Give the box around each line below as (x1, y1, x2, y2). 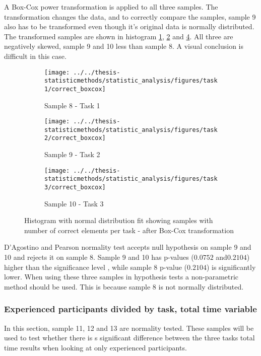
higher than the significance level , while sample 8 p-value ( (4, 261, 187, 272)
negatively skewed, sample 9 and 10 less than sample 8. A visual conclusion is (4, 41, 244, 51)
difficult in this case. (4, 50, 67, 61)
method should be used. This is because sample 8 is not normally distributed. (4, 281, 244, 292)
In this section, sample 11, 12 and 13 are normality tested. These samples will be (4, 322, 254, 333)
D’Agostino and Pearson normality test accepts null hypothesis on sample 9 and (4, 242, 251, 252)
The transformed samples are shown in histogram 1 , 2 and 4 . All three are (4, 31, 233, 41)
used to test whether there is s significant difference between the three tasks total (4, 332, 255, 343)
